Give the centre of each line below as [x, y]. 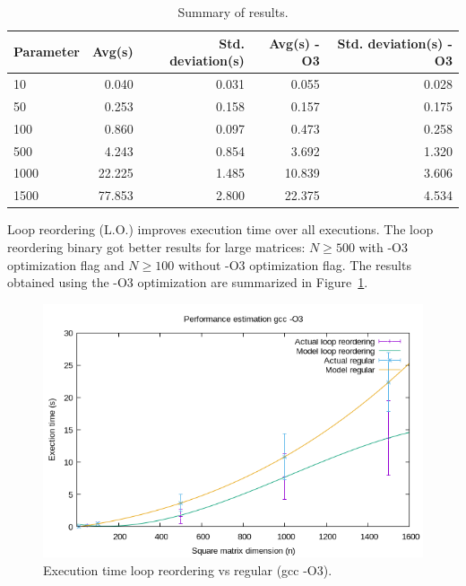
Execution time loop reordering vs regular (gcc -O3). [188, 569]
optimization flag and [66, 264]
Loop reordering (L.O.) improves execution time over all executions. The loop [220, 229]
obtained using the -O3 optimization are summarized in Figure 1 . [188, 282]
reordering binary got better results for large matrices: [156, 246]
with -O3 [383, 246]
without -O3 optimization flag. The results [294, 264]
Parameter [47, 52]
